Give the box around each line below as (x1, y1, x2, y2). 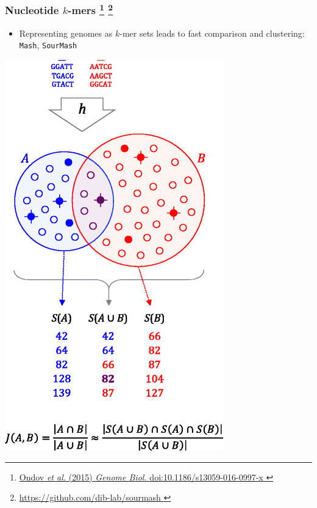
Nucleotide (5, 2, 59, 18)
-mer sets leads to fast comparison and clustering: (119, 26, 305, 39)
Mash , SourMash (19, 39, 77, 51)
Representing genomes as (19, 26, 113, 39)
